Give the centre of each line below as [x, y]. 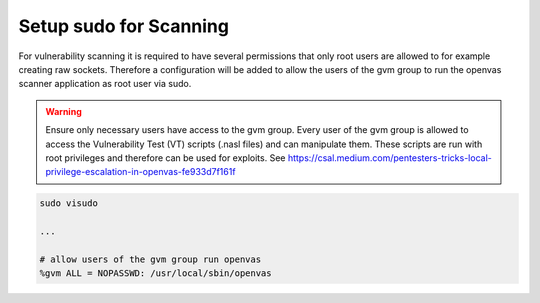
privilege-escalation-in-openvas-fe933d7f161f [140, 172]
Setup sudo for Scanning [124, 26]
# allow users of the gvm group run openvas [150, 259]
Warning [63, 111]
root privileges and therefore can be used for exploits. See [165, 157]
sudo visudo [69, 203]
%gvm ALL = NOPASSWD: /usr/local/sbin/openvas [155, 273]
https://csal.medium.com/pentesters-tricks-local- [389, 157]
